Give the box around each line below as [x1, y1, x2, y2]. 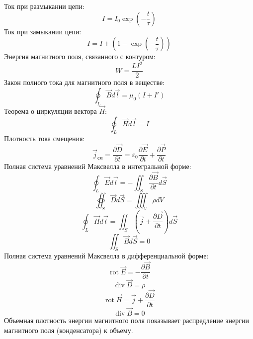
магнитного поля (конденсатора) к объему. [4, 325, 133, 335]
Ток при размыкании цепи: [4, 1, 84, 11]
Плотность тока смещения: [4, 133, 85, 144]
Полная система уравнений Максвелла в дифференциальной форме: [4, 251, 209, 261]
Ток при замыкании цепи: [4, 26, 82, 36]
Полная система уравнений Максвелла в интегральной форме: [4, 161, 191, 171]
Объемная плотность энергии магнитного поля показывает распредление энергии [4, 315, 249, 325]
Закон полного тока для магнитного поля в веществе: [4, 77, 165, 87]
